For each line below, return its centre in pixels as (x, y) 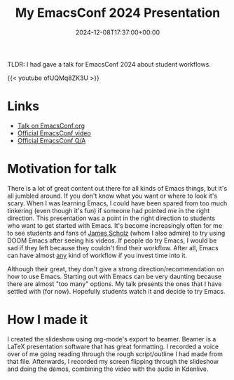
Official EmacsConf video (54, 133)
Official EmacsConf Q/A (51, 140)
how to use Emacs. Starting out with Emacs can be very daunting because (115, 276)
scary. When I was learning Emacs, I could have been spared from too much (117, 203)
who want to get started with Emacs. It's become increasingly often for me (115, 225)
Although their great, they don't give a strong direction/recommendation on (116, 269)
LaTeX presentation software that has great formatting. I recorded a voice (113, 346)
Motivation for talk (62, 169)
